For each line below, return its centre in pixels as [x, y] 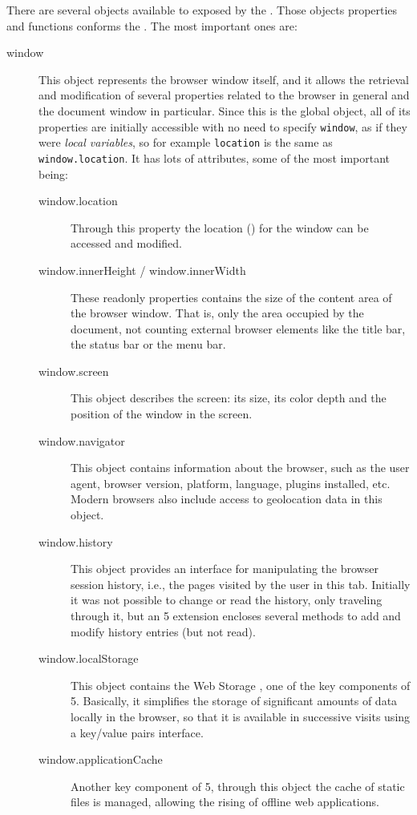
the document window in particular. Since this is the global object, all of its [225, 110]
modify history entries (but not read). [163, 631]
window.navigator [82, 440]
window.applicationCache [101, 759]
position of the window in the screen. [162, 414]
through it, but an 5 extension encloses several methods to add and [236, 615]
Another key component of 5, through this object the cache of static [238, 786]
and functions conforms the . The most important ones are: [152, 25]
